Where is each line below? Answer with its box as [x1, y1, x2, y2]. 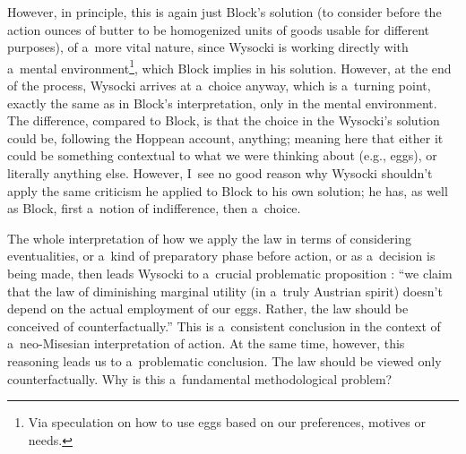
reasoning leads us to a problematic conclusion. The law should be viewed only [7, 351, 442, 370]
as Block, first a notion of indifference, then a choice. [7, 199, 301, 218]
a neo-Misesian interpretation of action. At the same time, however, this [7, 334, 405, 353]
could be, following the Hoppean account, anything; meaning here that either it [7, 128, 444, 147]
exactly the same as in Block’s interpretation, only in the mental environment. [7, 93, 437, 112]
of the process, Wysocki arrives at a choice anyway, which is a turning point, [7, 76, 431, 95]
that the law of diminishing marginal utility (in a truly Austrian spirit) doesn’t [7, 281, 443, 300]
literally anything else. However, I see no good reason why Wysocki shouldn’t [7, 164, 433, 182]
